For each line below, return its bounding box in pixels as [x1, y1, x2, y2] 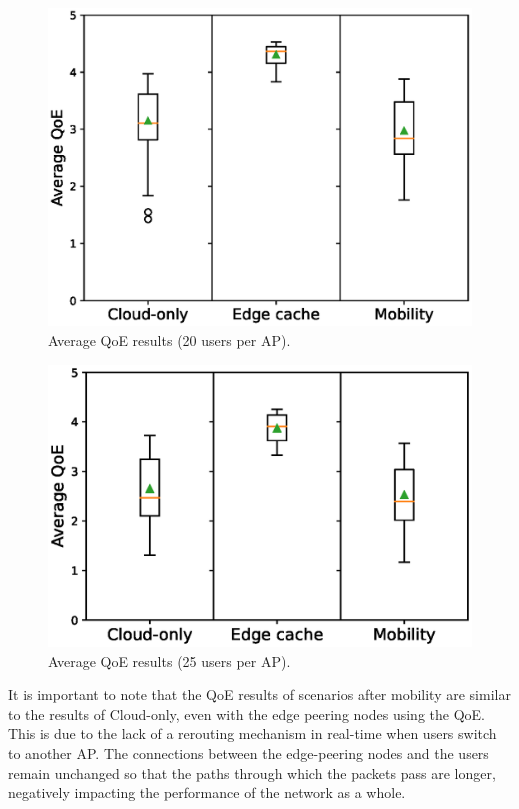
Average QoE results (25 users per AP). [48, 650, 291, 671]
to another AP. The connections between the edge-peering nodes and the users [8, 742, 489, 763]
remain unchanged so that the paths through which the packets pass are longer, [8, 762, 496, 783]
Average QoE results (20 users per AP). [48, 330, 291, 350]
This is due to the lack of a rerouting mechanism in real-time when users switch [8, 723, 497, 744]
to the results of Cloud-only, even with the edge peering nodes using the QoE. [8, 703, 485, 724]
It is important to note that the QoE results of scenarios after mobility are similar [8, 684, 511, 705]
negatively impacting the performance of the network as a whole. [8, 782, 406, 803]
